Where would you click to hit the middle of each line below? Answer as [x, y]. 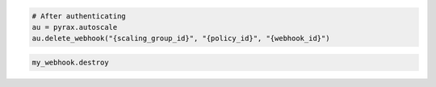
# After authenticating [79, 16]
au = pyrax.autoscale [75, 27]
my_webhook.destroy [70, 62]
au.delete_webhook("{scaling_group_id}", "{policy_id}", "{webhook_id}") [181, 39]
